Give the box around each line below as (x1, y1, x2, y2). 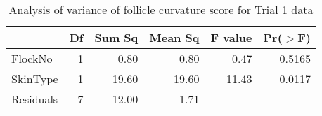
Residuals (11, 91, 58, 107)
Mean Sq (149, 29, 200, 45)
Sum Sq (94, 29, 139, 45)
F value (210, 29, 252, 45)
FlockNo (11, 50, 53, 66)
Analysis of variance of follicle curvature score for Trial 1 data (8, 1, 314, 17)
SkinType (11, 71, 58, 87)
